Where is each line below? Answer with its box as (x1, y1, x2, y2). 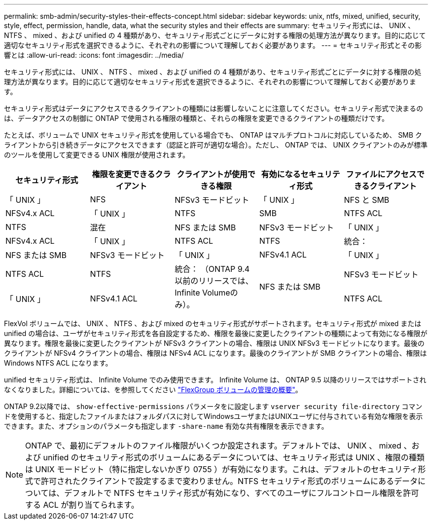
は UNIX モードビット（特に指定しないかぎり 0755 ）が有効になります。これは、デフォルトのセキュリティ (25, 464, 418, 474)
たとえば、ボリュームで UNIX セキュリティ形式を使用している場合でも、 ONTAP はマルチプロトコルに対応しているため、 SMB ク (4, 131, 422, 139)
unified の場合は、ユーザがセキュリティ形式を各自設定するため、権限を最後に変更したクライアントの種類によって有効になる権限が (4, 329, 428, 337)
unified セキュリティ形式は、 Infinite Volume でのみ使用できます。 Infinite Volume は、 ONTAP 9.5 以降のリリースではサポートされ (4, 375, 427, 384)
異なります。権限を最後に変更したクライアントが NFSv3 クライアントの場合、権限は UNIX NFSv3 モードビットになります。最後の (4, 339, 425, 347)
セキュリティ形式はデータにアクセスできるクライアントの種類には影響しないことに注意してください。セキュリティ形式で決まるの (4, 104, 423, 112)
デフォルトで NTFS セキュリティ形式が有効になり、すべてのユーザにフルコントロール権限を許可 (64, 488, 419, 498)
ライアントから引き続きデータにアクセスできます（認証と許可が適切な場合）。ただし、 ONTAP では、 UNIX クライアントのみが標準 (4, 141, 428, 149)
